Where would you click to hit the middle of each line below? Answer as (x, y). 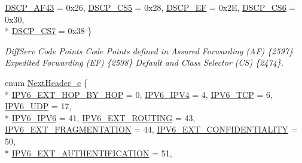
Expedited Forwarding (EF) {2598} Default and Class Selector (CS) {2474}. (144, 62)
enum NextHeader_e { (46, 82)
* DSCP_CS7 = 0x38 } (48, 31)
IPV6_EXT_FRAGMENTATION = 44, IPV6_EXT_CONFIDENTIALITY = (151, 129)
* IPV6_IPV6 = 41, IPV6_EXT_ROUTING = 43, (100, 117)
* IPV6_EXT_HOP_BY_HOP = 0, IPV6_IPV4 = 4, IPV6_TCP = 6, (139, 94)
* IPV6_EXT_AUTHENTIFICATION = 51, (89, 153)
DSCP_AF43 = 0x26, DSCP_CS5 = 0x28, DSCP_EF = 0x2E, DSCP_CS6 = (150, 7)
